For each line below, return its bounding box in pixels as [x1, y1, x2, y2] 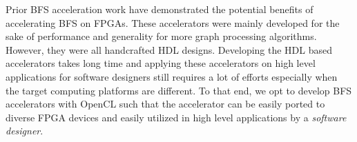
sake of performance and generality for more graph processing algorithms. [6, 29, 317, 43]
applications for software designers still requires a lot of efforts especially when [6, 69, 338, 83]
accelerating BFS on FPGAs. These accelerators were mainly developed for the [6, 15, 340, 30]
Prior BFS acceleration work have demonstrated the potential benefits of [6, 2, 313, 16]
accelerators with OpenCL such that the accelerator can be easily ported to [6, 97, 325, 111]
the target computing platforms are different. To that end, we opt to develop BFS [6, 83, 352, 97]
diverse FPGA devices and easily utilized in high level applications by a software [6, 110, 347, 124]
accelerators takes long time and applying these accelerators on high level [6, 56, 316, 70]
